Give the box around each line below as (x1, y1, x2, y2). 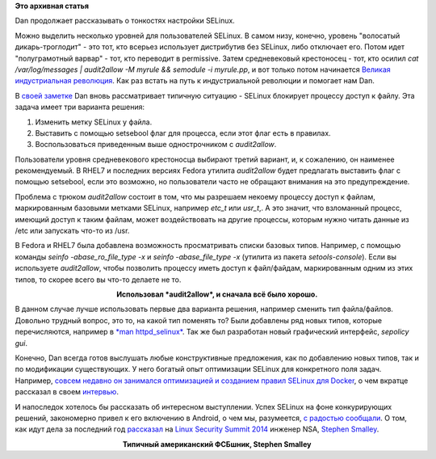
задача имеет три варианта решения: (15, 102, 145, 112)
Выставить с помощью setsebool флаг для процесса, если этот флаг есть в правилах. (35, 128, 331, 137)
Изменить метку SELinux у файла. (35, 117, 153, 127)
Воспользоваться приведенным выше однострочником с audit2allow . (35, 140, 277, 149)
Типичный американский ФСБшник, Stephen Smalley (122, 439, 312, 448)
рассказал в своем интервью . (15, 387, 119, 397)
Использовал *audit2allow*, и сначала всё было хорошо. (115, 289, 318, 299)
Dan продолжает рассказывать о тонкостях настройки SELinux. (15, 16, 236, 26)
